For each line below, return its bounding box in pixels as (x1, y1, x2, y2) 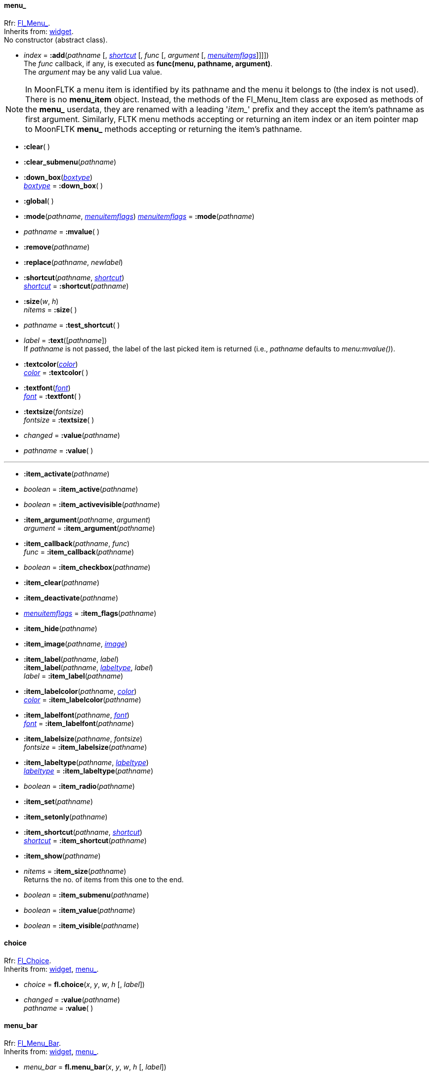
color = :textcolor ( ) (24, 368, 88, 377)
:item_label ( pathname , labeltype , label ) (24, 663, 153, 672)
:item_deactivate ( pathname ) (24, 593, 119, 602)
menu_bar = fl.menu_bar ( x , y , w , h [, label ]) (24, 1063, 167, 1072)
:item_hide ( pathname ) (24, 624, 97, 633)
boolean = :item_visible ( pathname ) (24, 921, 139, 930)
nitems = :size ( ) (24, 305, 77, 314)
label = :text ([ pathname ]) (24, 336, 107, 344)
